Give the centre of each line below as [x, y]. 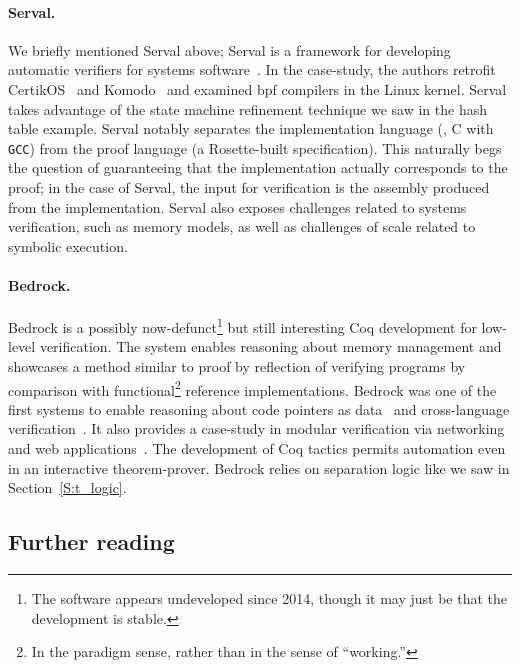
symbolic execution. [68, 245]
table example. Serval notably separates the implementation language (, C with [251, 128]
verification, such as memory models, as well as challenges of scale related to [242, 226]
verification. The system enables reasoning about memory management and [270, 346]
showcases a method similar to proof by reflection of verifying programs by [237, 366]
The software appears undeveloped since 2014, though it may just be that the [269, 598]
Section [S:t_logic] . [67, 487]
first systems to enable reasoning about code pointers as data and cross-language [259, 408]
